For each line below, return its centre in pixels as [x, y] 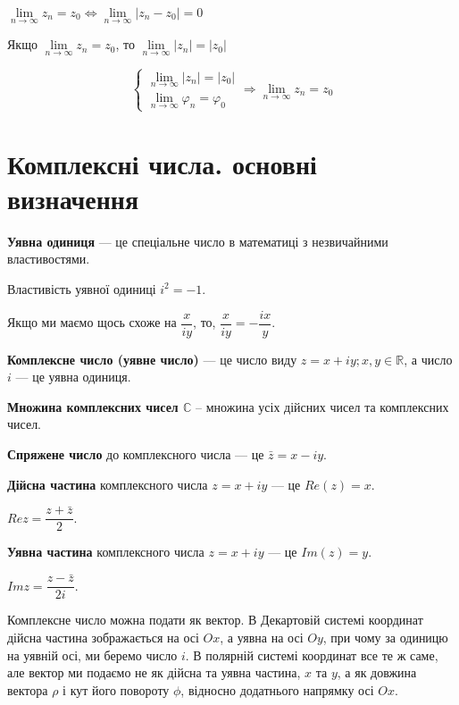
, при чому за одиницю [385, 637]
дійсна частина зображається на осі [103, 637]
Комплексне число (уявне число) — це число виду [152, 359]
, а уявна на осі [262, 637]
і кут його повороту [116, 689]
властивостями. [49, 259]
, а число [428, 359]
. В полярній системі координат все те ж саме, [312, 655]
